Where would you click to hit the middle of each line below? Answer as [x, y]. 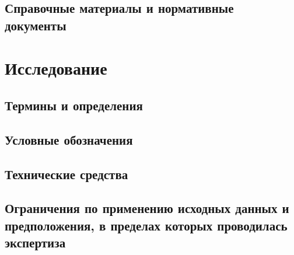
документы [36, 25]
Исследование [56, 68]
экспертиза [35, 242]
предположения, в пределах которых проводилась [146, 225]
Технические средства [66, 174]
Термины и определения [74, 105]
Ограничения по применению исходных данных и [147, 208]
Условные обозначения [69, 139]
